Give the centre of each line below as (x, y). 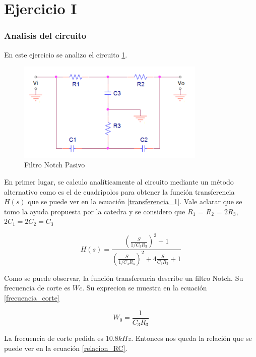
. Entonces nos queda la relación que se (191, 338)
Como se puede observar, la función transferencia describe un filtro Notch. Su (124, 278)
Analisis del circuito (45, 36)
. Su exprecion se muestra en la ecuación (145, 288)
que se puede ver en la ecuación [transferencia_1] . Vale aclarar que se (135, 201)
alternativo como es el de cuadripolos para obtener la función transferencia (119, 191)
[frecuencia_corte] (32, 297)
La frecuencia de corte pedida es (54, 338)
